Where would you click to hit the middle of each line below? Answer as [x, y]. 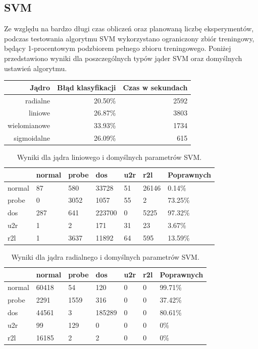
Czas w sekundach [155, 87]
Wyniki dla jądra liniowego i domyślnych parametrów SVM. [109, 157]
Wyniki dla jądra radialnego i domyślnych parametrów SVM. [105, 257]
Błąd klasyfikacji [87, 87]
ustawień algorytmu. [36, 68]
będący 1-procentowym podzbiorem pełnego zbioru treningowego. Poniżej [118, 48]
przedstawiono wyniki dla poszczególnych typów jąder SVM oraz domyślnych [123, 58]
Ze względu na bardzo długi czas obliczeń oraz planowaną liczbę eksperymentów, [129, 28]
